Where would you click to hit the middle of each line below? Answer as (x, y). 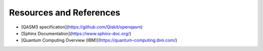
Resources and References (65, 13)
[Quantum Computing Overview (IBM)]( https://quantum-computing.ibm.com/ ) (99, 40)
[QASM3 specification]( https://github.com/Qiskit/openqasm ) (82, 27)
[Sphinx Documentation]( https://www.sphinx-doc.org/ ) (76, 33)
